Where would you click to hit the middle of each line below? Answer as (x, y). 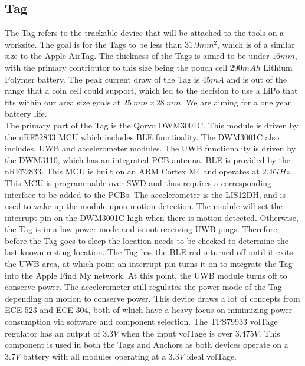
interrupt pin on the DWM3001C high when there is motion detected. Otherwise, (152, 217)
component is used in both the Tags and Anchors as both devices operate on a (147, 344)
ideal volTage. (211, 356)
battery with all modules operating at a (94, 356)
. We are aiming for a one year (236, 102)
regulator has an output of (53, 333)
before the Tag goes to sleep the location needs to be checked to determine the (147, 240)
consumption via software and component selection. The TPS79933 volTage (141, 322)
